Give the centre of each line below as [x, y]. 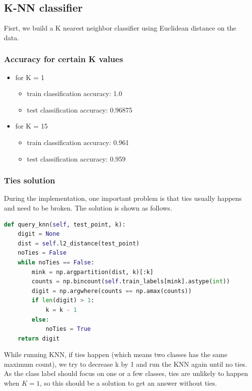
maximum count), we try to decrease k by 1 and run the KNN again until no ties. [126, 364]
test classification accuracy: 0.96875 [80, 109]
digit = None [39, 234]
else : [41, 319]
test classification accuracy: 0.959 [76, 158]
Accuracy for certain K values [64, 59]
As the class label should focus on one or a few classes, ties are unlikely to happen [126, 373]
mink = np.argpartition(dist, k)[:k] [92, 272]
